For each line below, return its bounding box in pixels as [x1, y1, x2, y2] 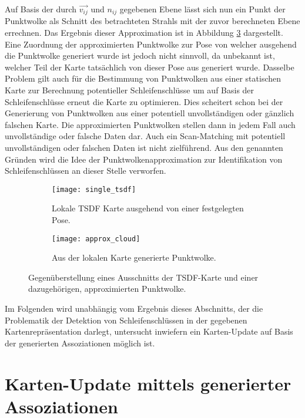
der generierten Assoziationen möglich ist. [5, 336, 155, 349]
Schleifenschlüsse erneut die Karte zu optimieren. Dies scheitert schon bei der [5, 95, 283, 107]
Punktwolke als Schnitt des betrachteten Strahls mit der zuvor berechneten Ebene [5, 15, 300, 27]
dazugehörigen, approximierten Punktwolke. [28, 282, 186, 295]
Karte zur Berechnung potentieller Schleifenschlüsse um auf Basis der [5, 84, 254, 96]
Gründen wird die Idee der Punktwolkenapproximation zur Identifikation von [5, 153, 283, 165]
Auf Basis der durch [5, 3, 77, 15]
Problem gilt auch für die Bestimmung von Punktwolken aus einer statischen [5, 72, 281, 85]
